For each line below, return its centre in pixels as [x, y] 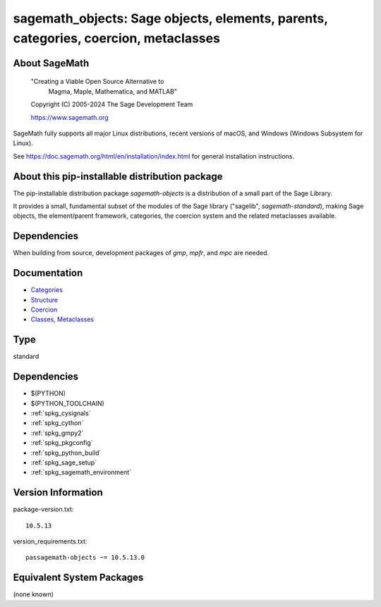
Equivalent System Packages [78, 578]
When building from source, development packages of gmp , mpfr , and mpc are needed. [141, 253]
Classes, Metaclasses [62, 319]
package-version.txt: [43, 509]
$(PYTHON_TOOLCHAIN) [68, 403]
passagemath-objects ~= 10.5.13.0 [85, 558]
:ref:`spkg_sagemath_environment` [81, 472]
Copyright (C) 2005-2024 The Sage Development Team [112, 104]
